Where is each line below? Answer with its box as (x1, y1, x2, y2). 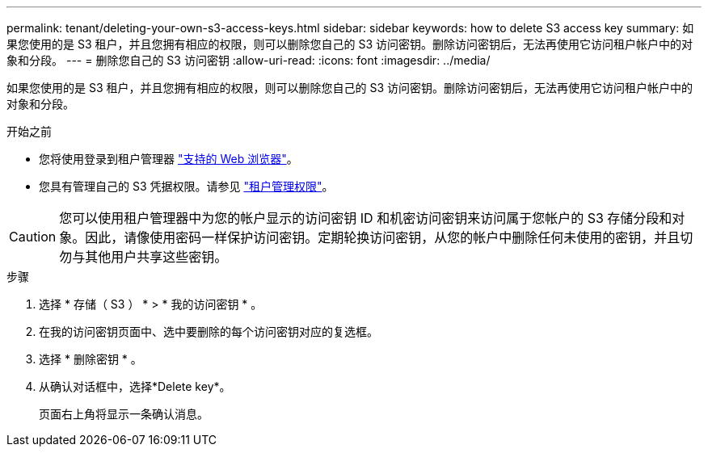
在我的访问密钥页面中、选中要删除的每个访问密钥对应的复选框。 (39, 325, 378, 338)
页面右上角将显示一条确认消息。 (39, 407, 209, 421)
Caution (9, 229, 57, 245)
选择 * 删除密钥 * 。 (39, 352, 142, 366)
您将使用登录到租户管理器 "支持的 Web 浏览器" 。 (39, 152, 298, 166)
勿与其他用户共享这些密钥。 (59, 249, 228, 265)
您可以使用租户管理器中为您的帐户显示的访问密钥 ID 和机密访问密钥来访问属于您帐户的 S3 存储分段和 (59, 210, 672, 226)
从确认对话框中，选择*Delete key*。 (39, 380, 231, 393)
